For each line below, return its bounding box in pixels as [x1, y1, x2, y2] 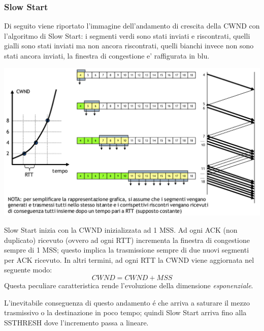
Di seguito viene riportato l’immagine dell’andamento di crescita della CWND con [4, 20, 260, 31]
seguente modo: [4, 264, 52, 275]
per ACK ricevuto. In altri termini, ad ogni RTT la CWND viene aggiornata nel [4, 254, 254, 265]
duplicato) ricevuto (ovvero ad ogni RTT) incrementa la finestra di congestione [4, 234, 250, 245]
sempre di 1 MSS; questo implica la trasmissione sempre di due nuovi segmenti [4, 244, 249, 255]
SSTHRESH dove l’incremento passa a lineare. [4, 317, 149, 327]
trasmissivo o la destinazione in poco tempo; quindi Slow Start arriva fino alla [4, 307, 247, 318]
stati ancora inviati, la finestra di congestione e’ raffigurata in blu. [4, 50, 210, 61]
